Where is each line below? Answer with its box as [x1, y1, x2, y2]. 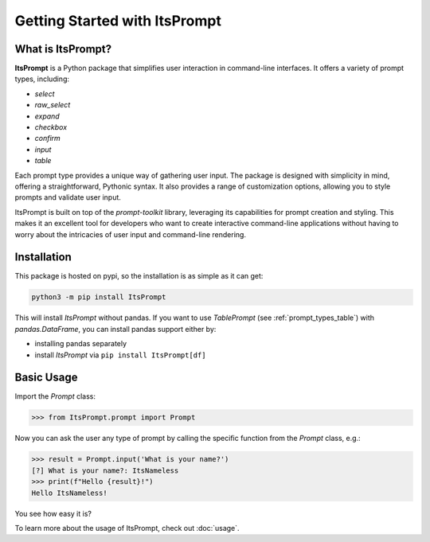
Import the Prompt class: [14, 392, 96, 401]
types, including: [14, 74, 69, 84]
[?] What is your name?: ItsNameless [31, 466, 179, 475]
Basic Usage [14, 371, 78, 384]
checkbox [34, 123, 68, 132]
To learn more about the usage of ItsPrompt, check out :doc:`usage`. [14, 523, 240, 532]
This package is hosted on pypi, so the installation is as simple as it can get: [14, 271, 264, 281]
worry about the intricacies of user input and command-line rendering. [14, 229, 247, 239]
